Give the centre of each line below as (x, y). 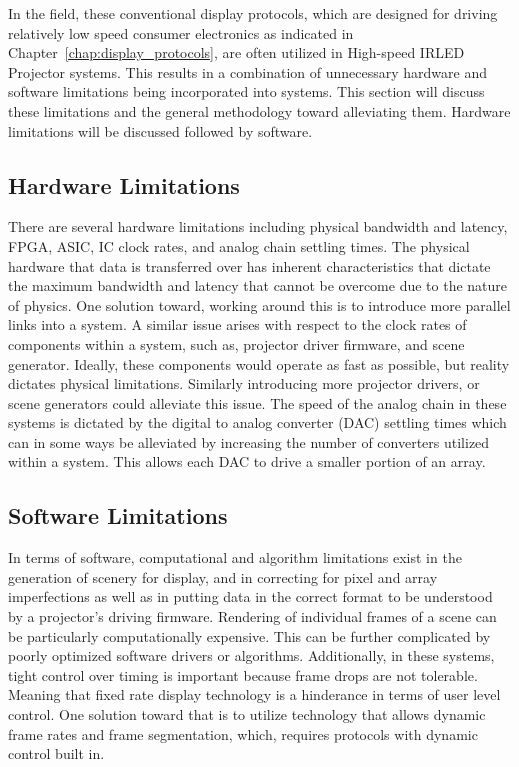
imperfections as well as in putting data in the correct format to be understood (250, 596)
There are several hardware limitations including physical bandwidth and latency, (258, 226)
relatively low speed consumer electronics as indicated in (181, 32)
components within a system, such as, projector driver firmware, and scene (236, 343)
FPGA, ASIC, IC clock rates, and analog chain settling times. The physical (239, 245)
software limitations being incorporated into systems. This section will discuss (246, 91)
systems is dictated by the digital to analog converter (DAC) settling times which (257, 422)
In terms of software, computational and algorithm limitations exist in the (235, 557)
